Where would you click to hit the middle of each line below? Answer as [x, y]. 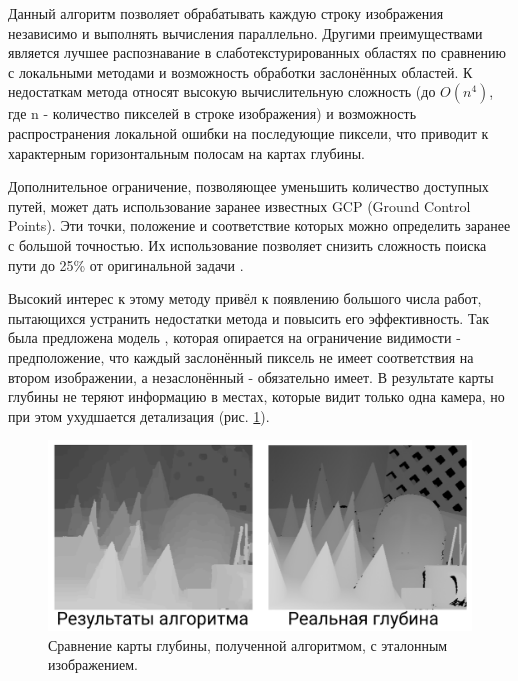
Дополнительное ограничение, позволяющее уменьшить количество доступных [248, 186]
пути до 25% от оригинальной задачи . [126, 264]
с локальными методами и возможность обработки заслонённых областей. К [240, 71]
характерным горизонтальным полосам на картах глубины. [187, 152]
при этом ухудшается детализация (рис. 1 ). [139, 415]
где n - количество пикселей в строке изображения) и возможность [212, 113]
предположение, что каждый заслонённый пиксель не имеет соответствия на [241, 356]
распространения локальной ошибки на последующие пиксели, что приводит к [248, 132]
